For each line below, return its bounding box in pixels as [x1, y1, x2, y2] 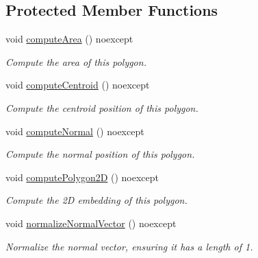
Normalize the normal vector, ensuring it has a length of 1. [5, 239, 253, 253]
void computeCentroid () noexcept [5, 78, 150, 92]
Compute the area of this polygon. [5, 54, 146, 69]
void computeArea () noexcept [5, 32, 133, 46]
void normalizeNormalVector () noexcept [5, 215, 177, 230]
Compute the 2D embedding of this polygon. [5, 193, 188, 207]
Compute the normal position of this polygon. [5, 147, 195, 161]
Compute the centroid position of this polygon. [5, 100, 198, 115]
